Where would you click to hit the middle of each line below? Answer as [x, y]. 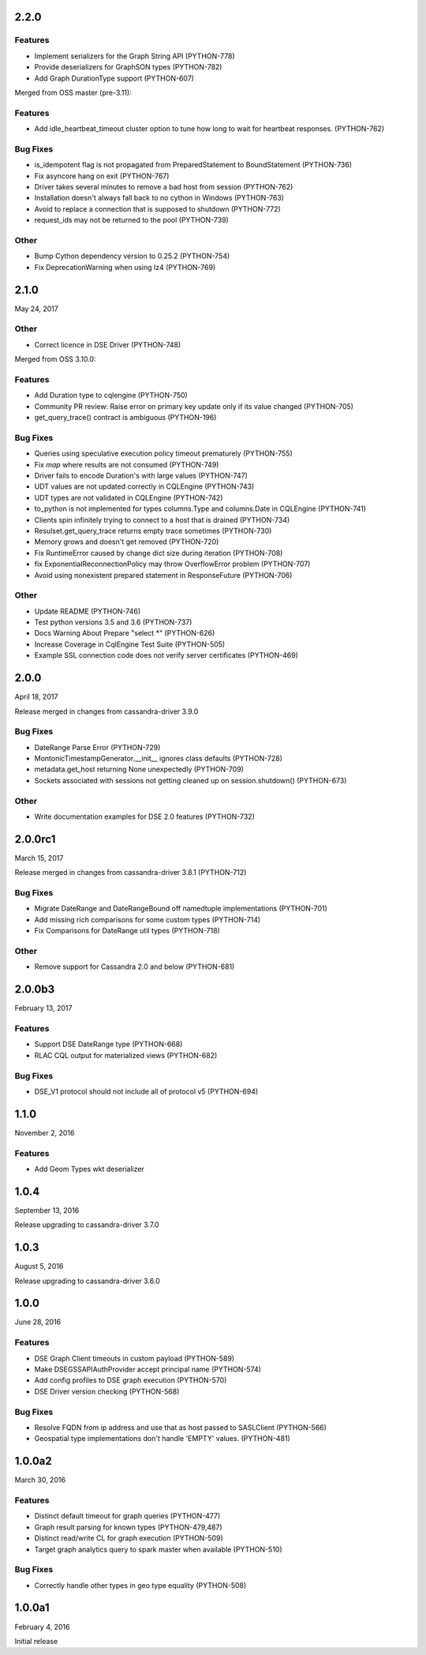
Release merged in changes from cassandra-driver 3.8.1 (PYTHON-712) [131, 873]
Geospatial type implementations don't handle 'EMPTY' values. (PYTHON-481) [163, 1439]
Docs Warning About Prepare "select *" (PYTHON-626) [125, 633]
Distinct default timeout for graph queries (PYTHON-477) [127, 1516]
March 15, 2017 [39, 858]
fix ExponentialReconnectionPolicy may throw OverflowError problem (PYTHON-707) [172, 564]
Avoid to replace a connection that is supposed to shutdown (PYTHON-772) [158, 208]
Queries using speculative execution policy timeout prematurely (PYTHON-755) [164, 453]
